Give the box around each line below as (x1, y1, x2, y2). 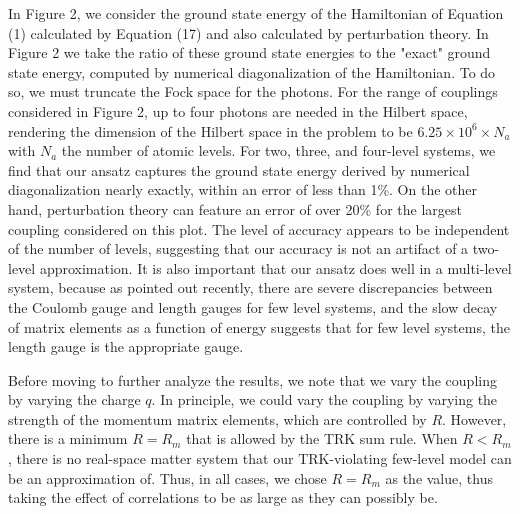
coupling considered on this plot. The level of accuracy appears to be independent (8, 218, 510, 239)
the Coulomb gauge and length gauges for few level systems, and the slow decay (8, 296, 498, 317)
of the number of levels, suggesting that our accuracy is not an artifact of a (8, 238, 469, 259)
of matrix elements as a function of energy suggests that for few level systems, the (8, 316, 510, 337)
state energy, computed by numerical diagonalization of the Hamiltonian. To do (8, 61, 496, 82)
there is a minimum (8, 428, 128, 449)
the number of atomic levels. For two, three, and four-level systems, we (61, 140, 496, 161)
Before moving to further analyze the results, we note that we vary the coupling (8, 369, 497, 390)
